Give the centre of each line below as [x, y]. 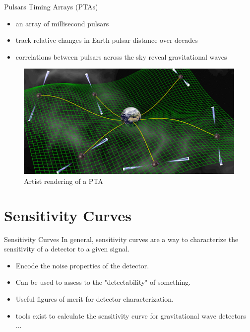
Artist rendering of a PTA [63, 181]
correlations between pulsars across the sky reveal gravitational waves [121, 56]
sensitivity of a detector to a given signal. [67, 249]
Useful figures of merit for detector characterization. [94, 299]
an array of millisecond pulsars [62, 23]
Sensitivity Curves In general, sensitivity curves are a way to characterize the [121, 239]
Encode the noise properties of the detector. [82, 265]
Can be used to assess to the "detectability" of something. [103, 282]
